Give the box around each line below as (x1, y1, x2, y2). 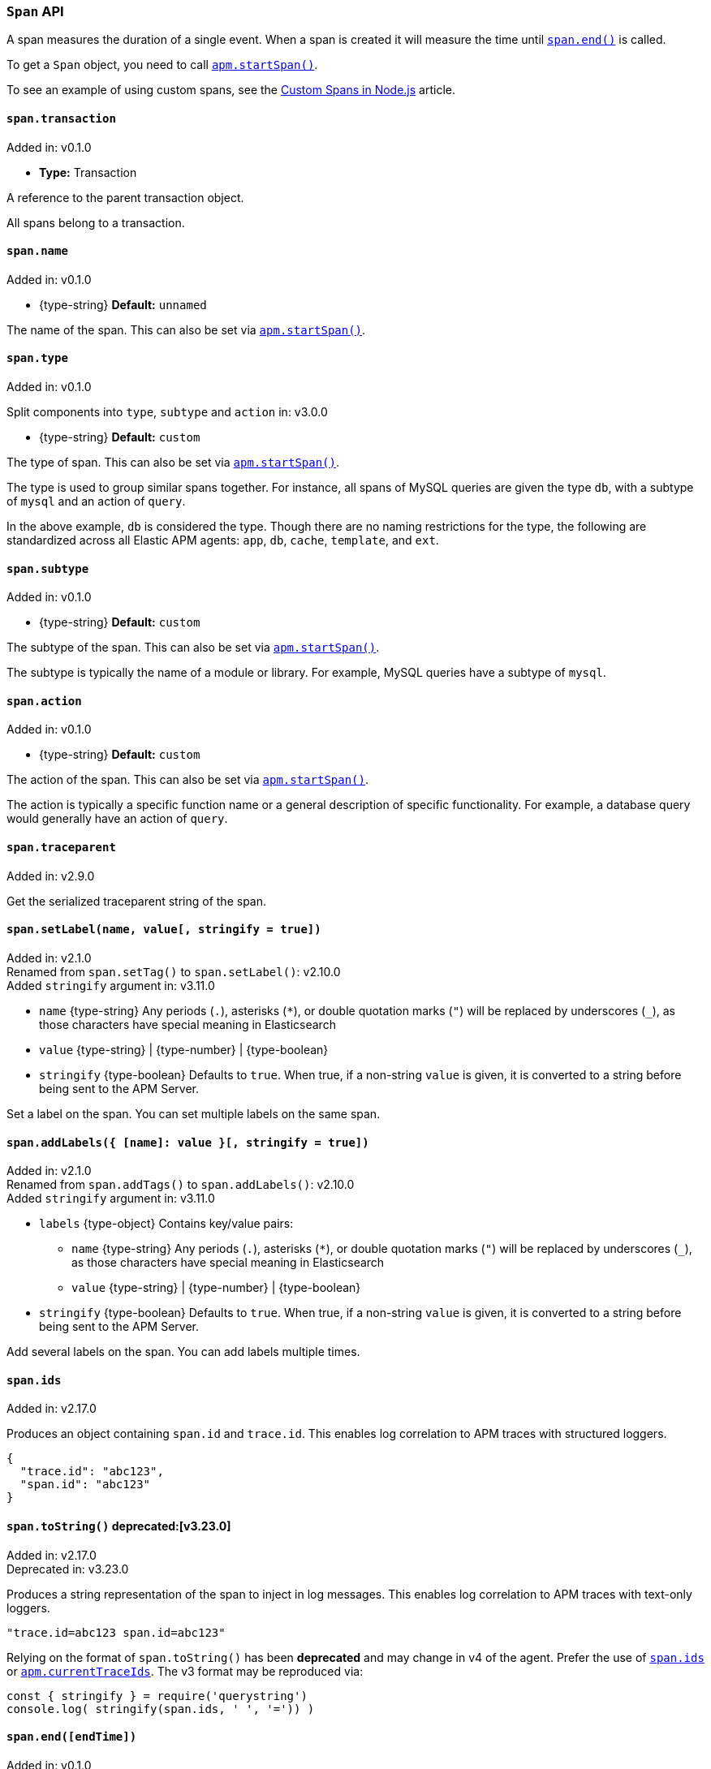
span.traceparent (6, 841, 116, 854)
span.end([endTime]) (6, 1730, 137, 1744)
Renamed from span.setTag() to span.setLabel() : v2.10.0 (6, 964, 341, 979)
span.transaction (6, 111, 116, 125)
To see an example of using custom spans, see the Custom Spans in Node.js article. (6, 83, 455, 97)
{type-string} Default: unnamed (39, 297, 207, 312)
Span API (6, 3, 64, 19)
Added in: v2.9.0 (6, 868, 95, 883)
